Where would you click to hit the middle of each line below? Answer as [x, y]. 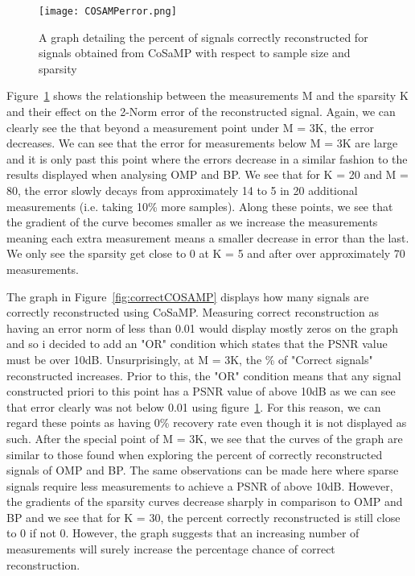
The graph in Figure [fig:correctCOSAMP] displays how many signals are [188, 296]
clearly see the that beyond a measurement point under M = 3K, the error [190, 127]
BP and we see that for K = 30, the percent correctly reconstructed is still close [203, 517]
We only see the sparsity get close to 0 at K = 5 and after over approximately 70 [206, 253]
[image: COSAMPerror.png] [108, 11]
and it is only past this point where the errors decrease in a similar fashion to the [207, 158]
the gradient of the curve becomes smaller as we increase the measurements [192, 222]
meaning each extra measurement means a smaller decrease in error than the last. [208, 237]
